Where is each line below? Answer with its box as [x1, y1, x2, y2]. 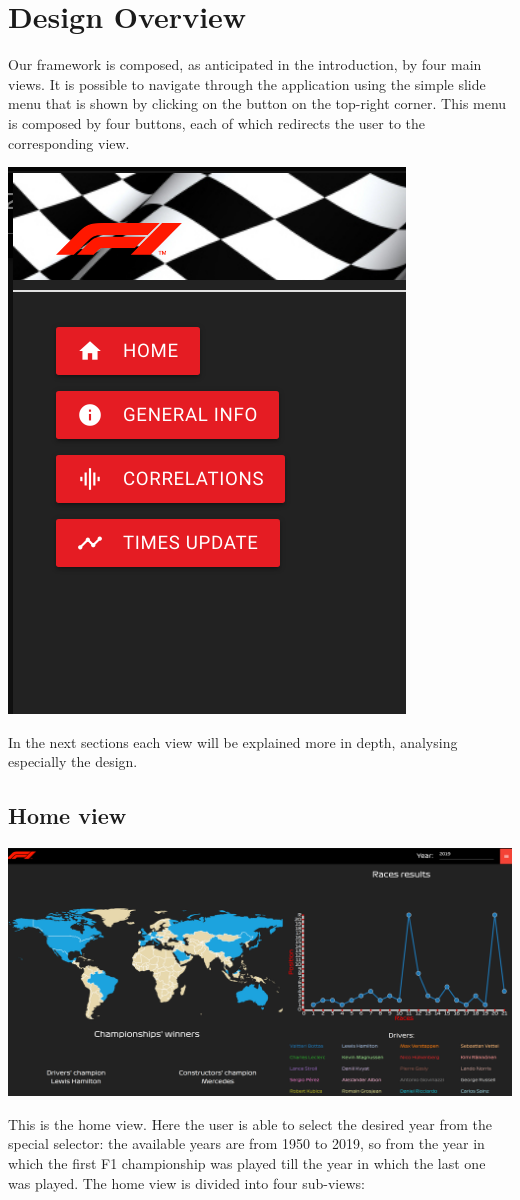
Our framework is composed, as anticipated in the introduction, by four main [8, 54, 482, 75]
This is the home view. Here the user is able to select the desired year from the [8, 1113, 492, 1134]
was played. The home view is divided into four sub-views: [8, 1172, 365, 1193]
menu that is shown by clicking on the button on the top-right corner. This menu [8, 93, 507, 114]
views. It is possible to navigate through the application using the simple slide [8, 73, 486, 94]
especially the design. [8, 751, 138, 772]
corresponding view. [8, 132, 130, 153]
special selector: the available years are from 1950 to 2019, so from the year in [8, 1133, 485, 1154]
